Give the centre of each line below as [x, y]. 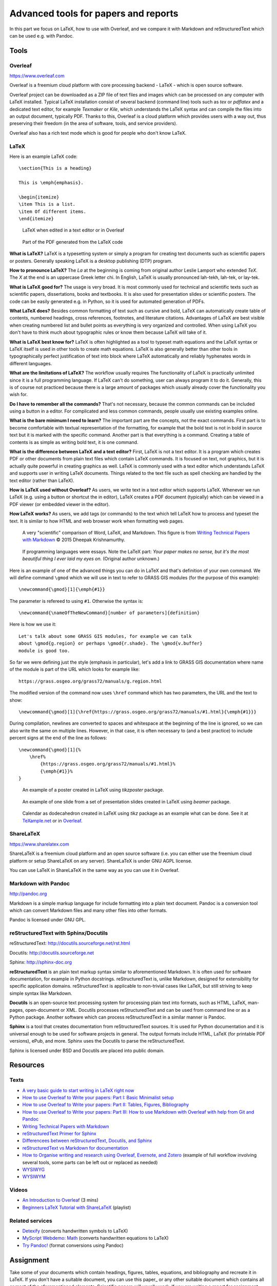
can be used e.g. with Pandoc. [42, 35]
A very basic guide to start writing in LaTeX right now [78, 1090]
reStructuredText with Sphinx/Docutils [59, 933]
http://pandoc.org [28, 894]
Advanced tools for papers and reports [94, 13]
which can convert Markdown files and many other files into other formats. [88, 910]
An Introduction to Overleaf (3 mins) [60, 1200]
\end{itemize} [36, 219]
